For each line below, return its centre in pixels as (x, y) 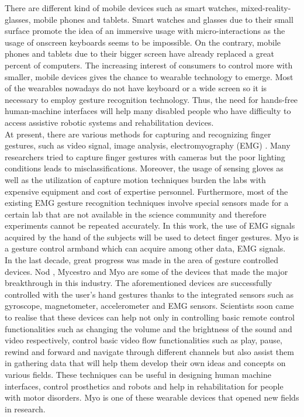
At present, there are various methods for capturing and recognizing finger (138, 134)
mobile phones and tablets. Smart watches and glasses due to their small (163, 19)
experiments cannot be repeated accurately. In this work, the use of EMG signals (150, 225)
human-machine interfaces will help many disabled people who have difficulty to (148, 111)
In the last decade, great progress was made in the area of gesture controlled (142, 260)
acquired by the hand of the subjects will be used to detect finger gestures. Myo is (152, 237)
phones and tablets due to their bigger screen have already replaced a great (139, 54)
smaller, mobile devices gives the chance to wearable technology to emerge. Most (149, 76)
